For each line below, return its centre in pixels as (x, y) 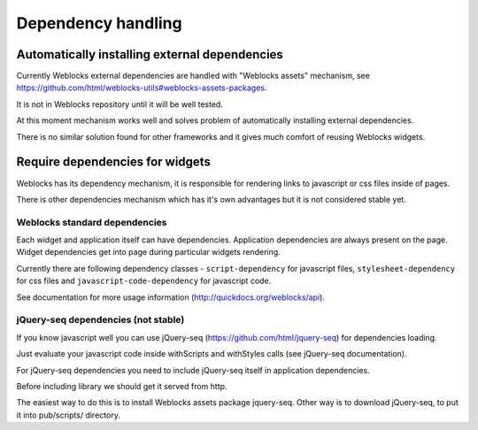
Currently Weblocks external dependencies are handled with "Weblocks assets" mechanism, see (193, 76)
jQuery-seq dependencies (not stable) (100, 320)
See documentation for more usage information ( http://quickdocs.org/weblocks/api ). (170, 297)
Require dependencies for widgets (114, 162)
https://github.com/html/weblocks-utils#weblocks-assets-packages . (142, 88)
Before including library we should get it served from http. (122, 386)
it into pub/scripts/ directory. (69, 415)
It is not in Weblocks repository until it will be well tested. (119, 104)
